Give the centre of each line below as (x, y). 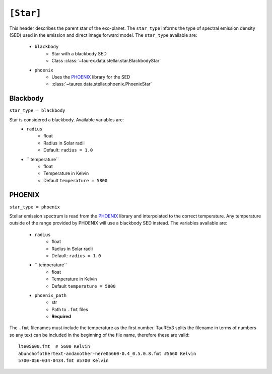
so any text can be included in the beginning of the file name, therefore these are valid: (99, 335)
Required (61, 317)
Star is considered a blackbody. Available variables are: (67, 120)
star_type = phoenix (35, 207)
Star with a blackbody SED (79, 53)
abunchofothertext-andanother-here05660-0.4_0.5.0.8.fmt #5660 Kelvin (107, 353)
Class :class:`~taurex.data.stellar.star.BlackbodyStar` (106, 61)
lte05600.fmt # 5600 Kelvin (54, 347)
